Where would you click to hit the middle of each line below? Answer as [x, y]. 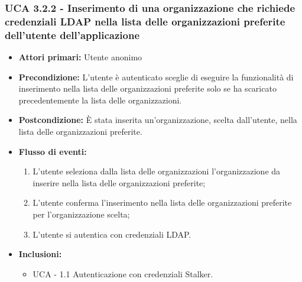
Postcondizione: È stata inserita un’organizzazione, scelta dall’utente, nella [158, 120]
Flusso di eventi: [53, 151]
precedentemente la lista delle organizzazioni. [100, 100]
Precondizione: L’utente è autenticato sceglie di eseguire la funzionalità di [156, 77]
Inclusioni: [40, 254]
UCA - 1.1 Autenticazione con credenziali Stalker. [123, 273]
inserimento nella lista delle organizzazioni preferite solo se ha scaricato [147, 88]
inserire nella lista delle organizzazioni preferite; [119, 182]
